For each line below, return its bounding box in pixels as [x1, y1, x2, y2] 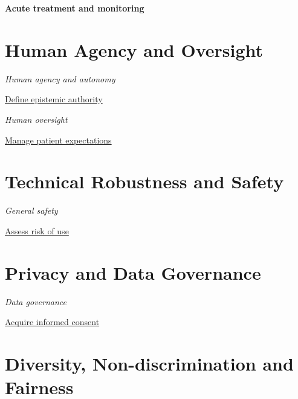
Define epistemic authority [5, 93, 103, 105]
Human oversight [5, 113, 68, 125]
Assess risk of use [5, 224, 69, 237]
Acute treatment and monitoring [5, 2, 144, 14]
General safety [5, 204, 58, 217]
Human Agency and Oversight [5, 37, 264, 62]
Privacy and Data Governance [5, 260, 261, 285]
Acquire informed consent [5, 315, 100, 328]
